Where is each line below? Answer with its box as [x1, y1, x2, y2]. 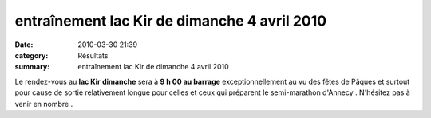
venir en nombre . [14, 99, 73, 108]
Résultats [77, 50, 109, 60]
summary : [14, 62, 50, 72]
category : [14, 50, 49, 60]
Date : [14, 40, 34, 49]
